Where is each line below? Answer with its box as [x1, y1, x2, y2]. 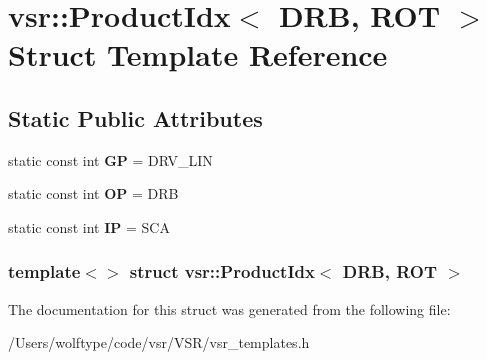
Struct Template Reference [8, 34, 388, 75]
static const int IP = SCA [8, 216, 170, 237]
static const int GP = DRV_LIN [8, 149, 213, 170]
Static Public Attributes [8, 102, 263, 133]
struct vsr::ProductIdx [129, 259, 315, 284]
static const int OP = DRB [8, 183, 179, 204]
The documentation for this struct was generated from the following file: [8, 298, 451, 319]
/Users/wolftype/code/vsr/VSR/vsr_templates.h [8, 332, 310, 353]
